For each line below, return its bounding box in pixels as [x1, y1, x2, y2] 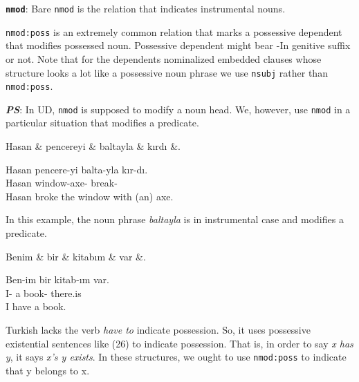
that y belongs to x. [6, 363, 90, 377]
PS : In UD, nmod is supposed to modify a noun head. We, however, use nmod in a [6, 102, 351, 116]
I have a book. [6, 299, 66, 314]
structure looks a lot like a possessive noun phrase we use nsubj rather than [6, 65, 328, 79]
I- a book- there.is [6, 285, 82, 300]
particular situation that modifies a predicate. [6, 115, 199, 130]
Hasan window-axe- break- [6, 175, 118, 190]
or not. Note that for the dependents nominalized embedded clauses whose [6, 51, 322, 66]
